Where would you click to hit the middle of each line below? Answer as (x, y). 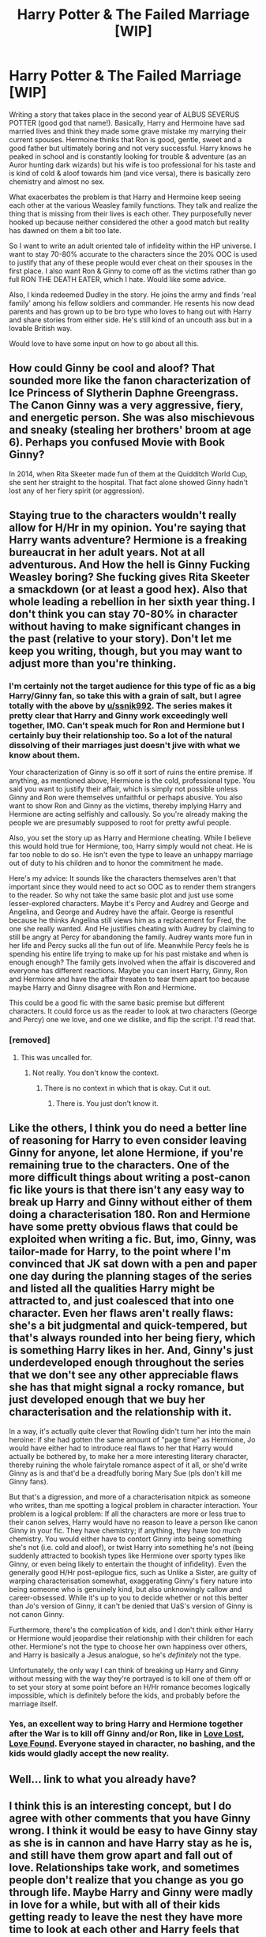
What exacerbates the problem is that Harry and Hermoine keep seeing (125, 197)
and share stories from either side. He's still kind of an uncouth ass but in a (131, 320)
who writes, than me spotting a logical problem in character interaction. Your (133, 1505)
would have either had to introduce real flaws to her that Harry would (121, 1448)
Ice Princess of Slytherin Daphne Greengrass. (124, 393)
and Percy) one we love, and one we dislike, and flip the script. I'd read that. (132, 1020)
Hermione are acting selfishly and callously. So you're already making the (128, 814)
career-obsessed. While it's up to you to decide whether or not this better (128, 1597)
